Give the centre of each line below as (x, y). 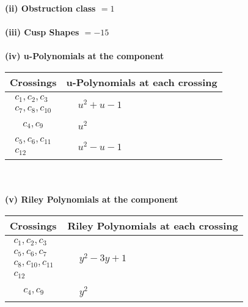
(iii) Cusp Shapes (42, 32)
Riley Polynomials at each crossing (153, 225)
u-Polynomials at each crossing (142, 82)
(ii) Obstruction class (50, 8)
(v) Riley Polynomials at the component (92, 199)
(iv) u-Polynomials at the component (85, 56)
